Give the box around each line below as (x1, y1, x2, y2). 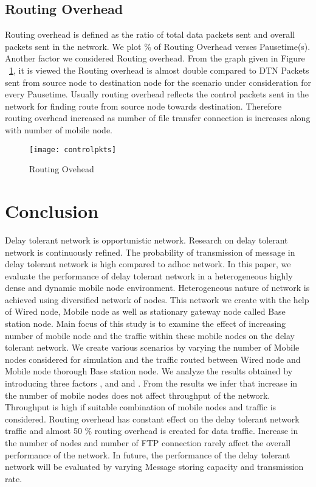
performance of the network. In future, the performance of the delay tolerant (5, 448, 290, 461)
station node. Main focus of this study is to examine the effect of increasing (5, 317, 286, 330)
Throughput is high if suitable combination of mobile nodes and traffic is (5, 401, 276, 413)
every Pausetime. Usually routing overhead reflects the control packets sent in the (5, 88, 309, 100)
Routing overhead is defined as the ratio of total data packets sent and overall (5, 28, 295, 41)
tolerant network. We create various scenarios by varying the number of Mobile (5, 341, 300, 354)
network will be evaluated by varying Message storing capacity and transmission (5, 460, 304, 473)
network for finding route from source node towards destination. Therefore (5, 99, 282, 112)
